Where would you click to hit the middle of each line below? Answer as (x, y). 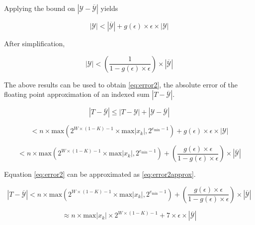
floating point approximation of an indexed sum (77, 94)
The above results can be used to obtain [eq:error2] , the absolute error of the (121, 84)
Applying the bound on (40, 8)
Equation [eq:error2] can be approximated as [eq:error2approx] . (100, 174)
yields (109, 8)
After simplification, (35, 43)
